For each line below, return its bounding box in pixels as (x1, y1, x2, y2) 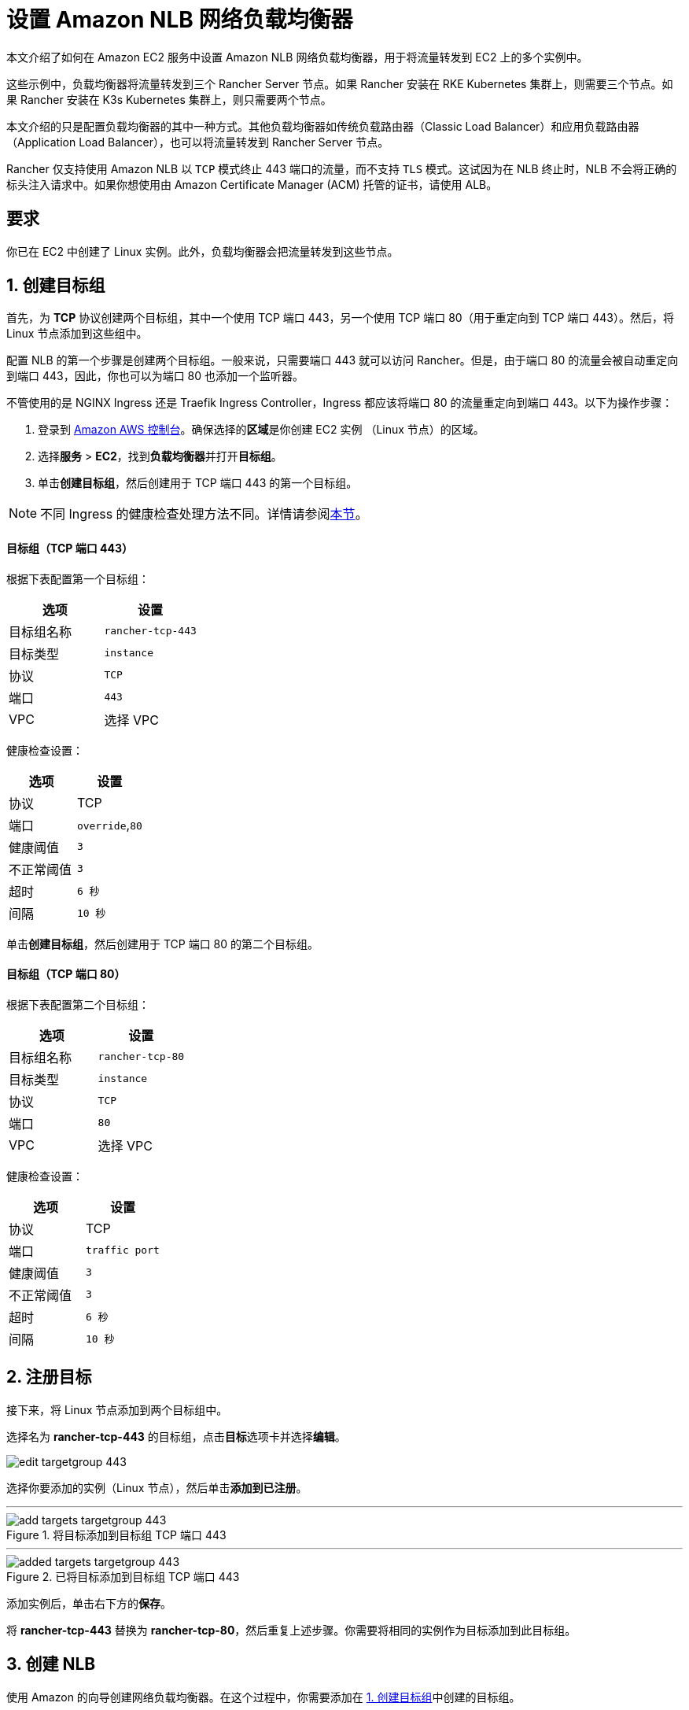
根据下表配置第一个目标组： (6, 571, 149, 585)
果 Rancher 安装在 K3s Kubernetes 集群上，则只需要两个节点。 (6, 92, 332, 106)
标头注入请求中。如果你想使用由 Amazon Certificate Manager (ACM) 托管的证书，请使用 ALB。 (6, 177, 498, 191)
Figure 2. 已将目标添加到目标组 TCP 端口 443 (6, 1569, 240, 1583)
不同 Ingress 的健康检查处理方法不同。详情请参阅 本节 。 (40, 506, 368, 523)
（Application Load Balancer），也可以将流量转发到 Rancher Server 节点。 (6, 135, 389, 149)
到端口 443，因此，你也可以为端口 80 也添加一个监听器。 (6, 369, 304, 383)
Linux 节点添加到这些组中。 (6, 327, 148, 341)
